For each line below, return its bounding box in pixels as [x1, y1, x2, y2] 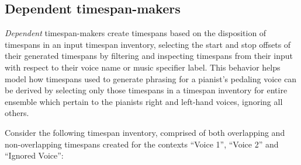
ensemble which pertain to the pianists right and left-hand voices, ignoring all [5, 95, 283, 107]
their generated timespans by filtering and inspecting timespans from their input [5, 50, 293, 62]
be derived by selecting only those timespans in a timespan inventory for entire [5, 84, 288, 96]
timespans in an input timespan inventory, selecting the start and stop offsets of [5, 38, 291, 50]
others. [5, 107, 29, 119]
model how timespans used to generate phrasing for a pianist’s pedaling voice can [5, 72, 297, 85]
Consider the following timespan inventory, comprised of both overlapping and [5, 126, 285, 138]
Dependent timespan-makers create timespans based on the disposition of [5, 27, 267, 39]
